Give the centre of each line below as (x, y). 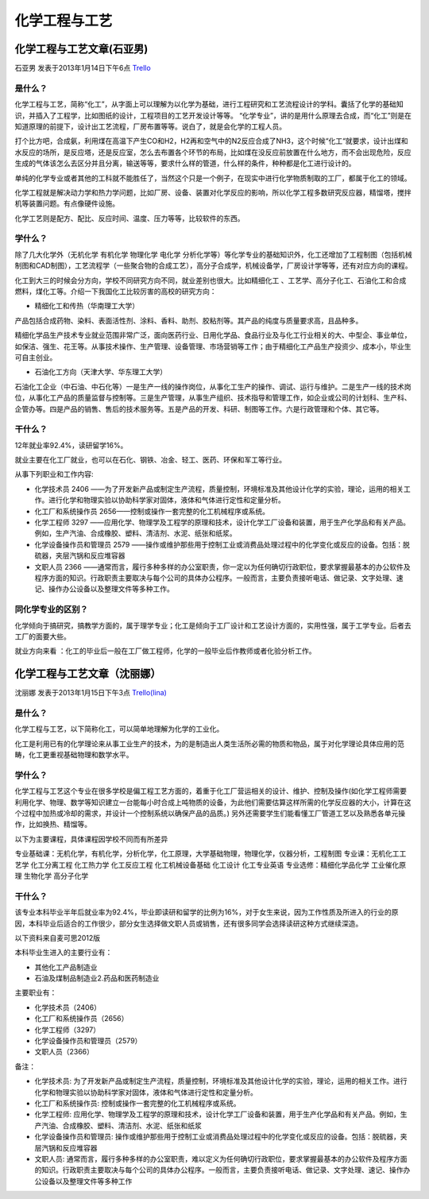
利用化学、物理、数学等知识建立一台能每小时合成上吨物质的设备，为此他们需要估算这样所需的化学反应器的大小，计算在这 (213, 802)
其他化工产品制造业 (66, 967)
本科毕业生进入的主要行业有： (64, 953)
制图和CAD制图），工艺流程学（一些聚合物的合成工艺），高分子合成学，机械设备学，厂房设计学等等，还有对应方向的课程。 (213, 265)
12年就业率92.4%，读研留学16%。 (71, 445)
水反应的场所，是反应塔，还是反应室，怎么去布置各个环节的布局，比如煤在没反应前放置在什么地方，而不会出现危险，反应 (213, 152)
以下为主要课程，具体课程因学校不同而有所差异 (91, 839)
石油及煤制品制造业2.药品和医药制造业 (97, 978)
